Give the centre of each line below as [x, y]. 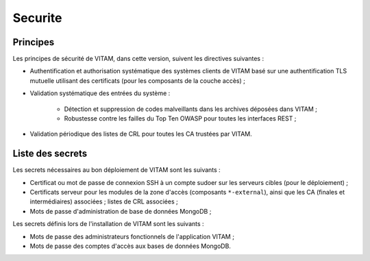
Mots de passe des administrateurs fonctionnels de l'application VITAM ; [132, 236]
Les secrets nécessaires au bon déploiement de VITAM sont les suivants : [116, 170]
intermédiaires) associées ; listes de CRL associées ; [104, 201]
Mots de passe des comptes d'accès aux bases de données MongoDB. [130, 246]
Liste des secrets [50, 154]
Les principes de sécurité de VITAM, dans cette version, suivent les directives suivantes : [138, 59]
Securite [37, 18]
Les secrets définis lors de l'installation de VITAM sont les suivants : [109, 224]
